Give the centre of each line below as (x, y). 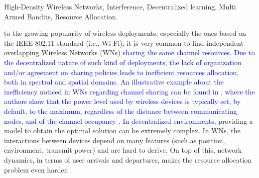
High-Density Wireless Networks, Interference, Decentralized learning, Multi (120, 6)
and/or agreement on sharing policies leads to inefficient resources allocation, (122, 72)
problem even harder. (37, 169)
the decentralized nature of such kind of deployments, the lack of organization (123, 62)
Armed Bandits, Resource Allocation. (61, 16)
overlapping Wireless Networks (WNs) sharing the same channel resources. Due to (129, 52)
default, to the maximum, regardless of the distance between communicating (121, 111)
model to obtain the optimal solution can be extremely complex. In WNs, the (122, 131)
